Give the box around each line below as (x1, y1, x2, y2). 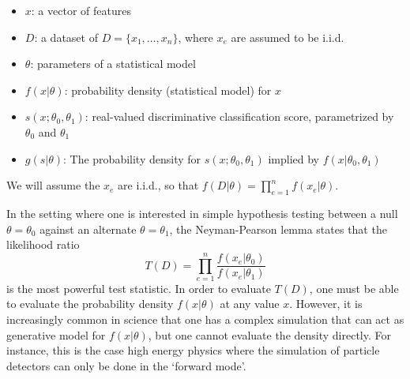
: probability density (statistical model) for (64, 81, 272, 98)
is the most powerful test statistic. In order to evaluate (6, 280, 271, 296)
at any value (220, 295, 280, 312)
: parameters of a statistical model (30, 55, 196, 72)
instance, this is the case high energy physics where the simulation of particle (6, 342, 380, 358)
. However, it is (289, 295, 363, 312)
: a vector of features (31, 2, 131, 18)
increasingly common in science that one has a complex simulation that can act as (6, 311, 404, 328)
